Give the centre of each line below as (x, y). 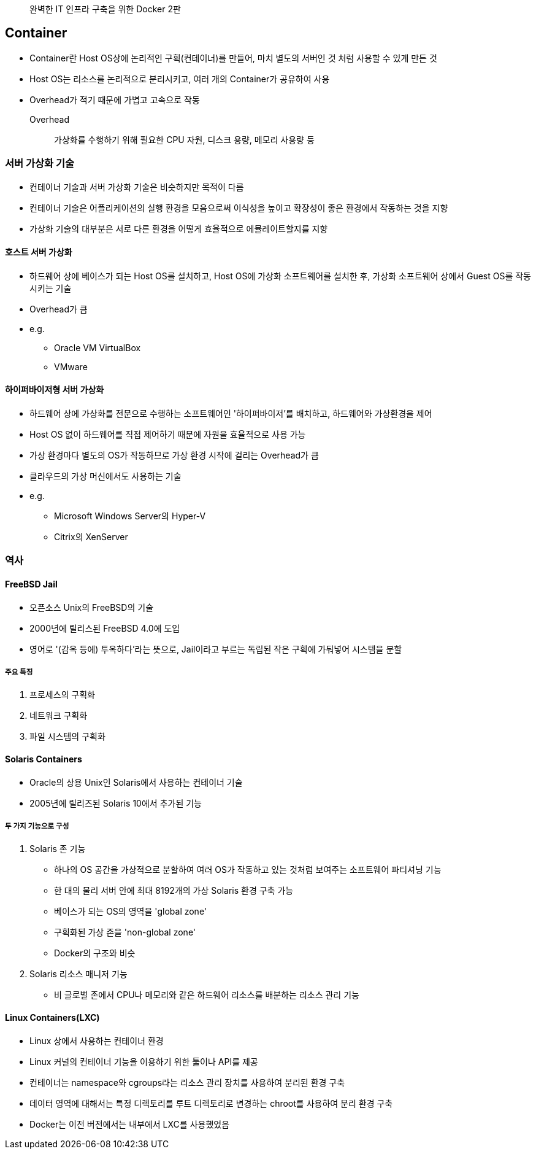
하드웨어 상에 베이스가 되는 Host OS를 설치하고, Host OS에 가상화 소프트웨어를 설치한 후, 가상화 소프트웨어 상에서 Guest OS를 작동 (280, 276)
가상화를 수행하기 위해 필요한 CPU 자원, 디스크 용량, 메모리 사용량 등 (184, 139)
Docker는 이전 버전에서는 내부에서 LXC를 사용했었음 (130, 1124)
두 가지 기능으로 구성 (37, 827)
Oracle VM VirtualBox (98, 347)
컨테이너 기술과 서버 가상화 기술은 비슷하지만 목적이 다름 (137, 187)
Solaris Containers (44, 759)
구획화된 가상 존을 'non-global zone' (125, 932)
